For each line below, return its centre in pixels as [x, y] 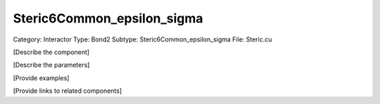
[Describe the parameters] [51, 65]
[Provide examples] [41, 78]
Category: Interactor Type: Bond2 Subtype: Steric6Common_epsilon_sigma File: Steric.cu [142, 39]
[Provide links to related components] [68, 91]
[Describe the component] [51, 52]
